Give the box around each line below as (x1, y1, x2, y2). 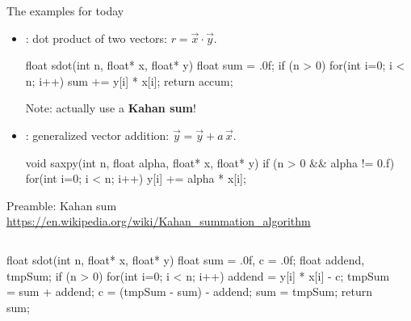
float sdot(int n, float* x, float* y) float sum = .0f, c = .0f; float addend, (6, 251, 365, 268)
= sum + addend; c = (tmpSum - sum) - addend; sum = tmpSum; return (6, 283, 372, 300)
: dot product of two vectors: (25, 29, 167, 46)
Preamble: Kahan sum (6, 196, 117, 213)
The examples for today (6, 2, 124, 19)
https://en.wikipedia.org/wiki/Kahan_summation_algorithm (6, 213, 311, 230)
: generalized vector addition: (25, 126, 170, 143)
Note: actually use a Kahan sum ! (25, 99, 196, 116)
